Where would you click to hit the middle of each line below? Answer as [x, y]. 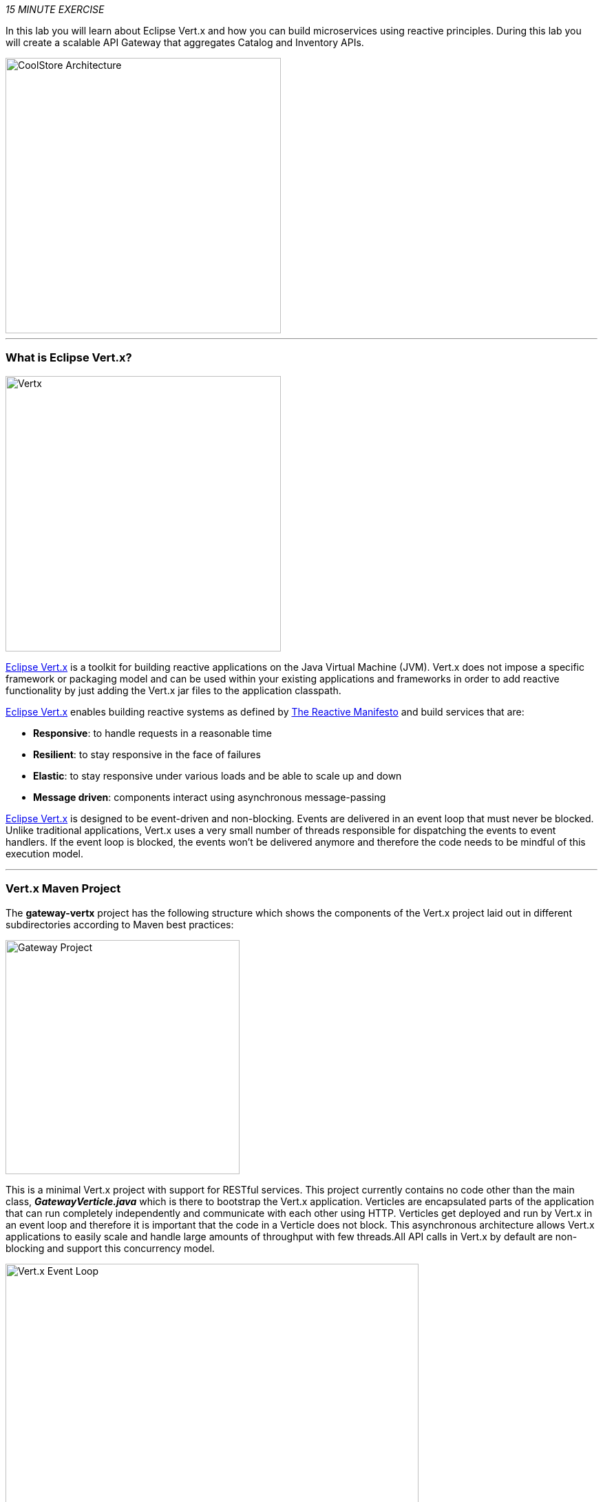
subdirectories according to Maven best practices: [120, 924]
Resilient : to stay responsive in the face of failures [147, 754]
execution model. [45, 853]
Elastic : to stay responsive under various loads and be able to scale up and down [218, 775]
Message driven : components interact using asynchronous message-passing [210, 797]
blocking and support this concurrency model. [110, 1248]
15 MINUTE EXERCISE [55, 9]
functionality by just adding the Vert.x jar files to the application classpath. [173, 690]
